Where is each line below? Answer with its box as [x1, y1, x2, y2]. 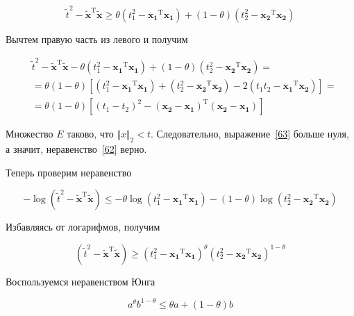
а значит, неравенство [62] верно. [6, 141, 147, 156]
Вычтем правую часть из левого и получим [6, 31, 188, 46]
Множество [6, 126, 53, 141]
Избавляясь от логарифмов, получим [6, 219, 160, 234]
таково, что [67, 126, 114, 141]
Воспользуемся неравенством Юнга [6, 274, 155, 288]
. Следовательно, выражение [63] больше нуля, [151, 126, 349, 141]
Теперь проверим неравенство [6, 165, 132, 179]
